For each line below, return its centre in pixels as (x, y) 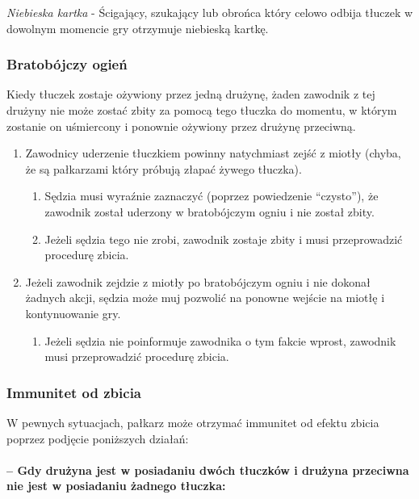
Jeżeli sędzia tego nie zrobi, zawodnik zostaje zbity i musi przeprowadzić (224, 239)
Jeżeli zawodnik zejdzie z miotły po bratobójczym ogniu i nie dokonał (198, 281)
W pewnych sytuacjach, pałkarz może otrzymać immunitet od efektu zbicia (193, 422)
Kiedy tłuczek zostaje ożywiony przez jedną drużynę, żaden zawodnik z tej (191, 94)
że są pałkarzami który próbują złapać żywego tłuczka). (163, 168)
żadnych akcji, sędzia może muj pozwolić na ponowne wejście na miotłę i (205, 298)
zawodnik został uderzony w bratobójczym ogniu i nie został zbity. (209, 211)
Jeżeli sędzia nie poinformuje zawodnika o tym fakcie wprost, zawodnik (220, 340)
